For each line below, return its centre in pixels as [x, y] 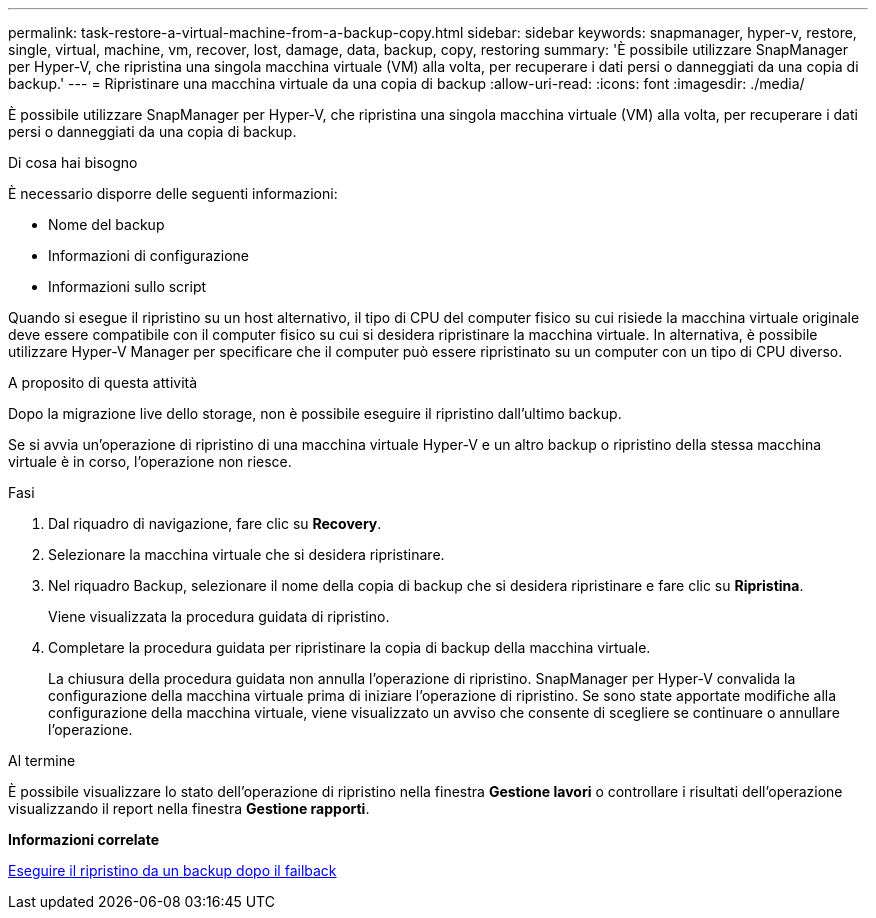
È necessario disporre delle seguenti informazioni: [173, 193]
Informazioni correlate [84, 839]
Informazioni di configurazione [149, 255]
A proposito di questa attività [103, 382]
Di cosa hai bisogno [73, 162]
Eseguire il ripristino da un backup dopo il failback [172, 870]
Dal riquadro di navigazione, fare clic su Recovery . [215, 523]
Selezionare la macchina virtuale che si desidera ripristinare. [246, 554]
